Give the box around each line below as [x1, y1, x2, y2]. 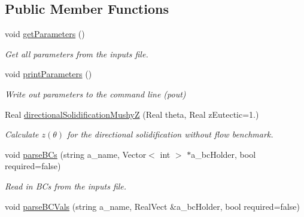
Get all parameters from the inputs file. [5, 47, 148, 60]
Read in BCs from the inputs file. [5, 179, 127, 192]
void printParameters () [5, 68, 92, 80]
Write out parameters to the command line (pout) [5, 87, 186, 100]
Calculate [5, 128, 39, 140]
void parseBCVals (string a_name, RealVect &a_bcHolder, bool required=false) [5, 200, 300, 212]
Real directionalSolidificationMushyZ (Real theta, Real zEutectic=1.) [5, 108, 259, 120]
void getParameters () [5, 27, 85, 40]
